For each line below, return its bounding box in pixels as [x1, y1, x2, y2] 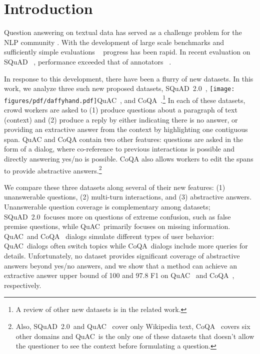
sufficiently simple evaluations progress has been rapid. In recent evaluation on [4, 46, 250, 57]
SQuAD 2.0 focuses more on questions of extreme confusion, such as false [4, 211, 231, 221]
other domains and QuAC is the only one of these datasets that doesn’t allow [15, 330, 254, 341]
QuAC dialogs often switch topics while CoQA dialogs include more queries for [4, 240, 248, 251]
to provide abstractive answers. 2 [4, 163, 102, 175]
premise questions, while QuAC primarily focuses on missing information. [4, 221, 230, 231]
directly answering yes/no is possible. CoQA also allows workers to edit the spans [4, 153, 253, 164]
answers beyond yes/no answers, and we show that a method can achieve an [4, 260, 237, 270]
